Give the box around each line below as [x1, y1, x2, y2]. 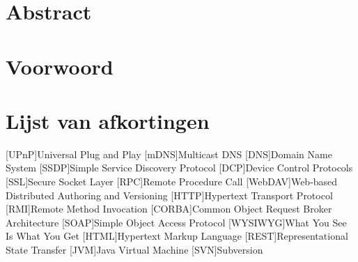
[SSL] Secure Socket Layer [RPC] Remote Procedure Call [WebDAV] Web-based [6, 174, 338, 189]
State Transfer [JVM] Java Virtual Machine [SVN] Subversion [6, 242, 263, 257]
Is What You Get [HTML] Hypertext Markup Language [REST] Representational [6, 229, 348, 243]
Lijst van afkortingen [6, 106, 210, 134]
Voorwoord [6, 52, 114, 80]
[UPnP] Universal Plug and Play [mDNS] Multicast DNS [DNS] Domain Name [6, 146, 332, 161]
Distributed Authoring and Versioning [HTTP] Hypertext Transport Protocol [6, 187, 333, 202]
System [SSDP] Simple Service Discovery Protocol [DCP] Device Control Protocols [6, 160, 353, 175]
